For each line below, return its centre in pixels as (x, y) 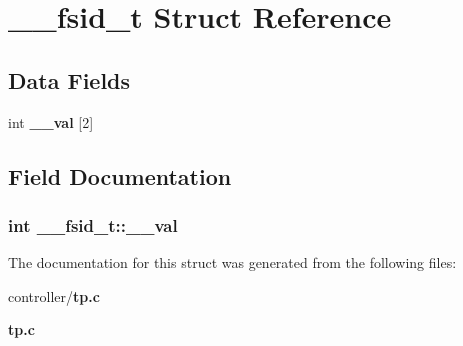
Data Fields (69, 79)
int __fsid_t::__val (93, 224)
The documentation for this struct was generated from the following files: (232, 262)
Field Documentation (120, 175)
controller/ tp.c (54, 295)
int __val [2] (51, 121)
